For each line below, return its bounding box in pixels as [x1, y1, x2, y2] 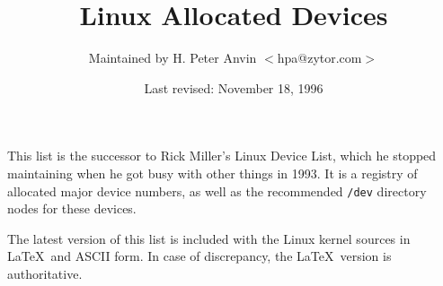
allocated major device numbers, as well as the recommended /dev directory [7, 181, 427, 200]
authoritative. [7, 264, 83, 282]
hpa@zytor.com [277, 48, 362, 67]
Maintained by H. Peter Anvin [88, 48, 257, 67]
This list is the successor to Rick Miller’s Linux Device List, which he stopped [7, 146, 437, 165]
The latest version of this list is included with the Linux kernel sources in [7, 229, 411, 247]
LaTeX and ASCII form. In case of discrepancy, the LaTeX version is [7, 247, 392, 265]
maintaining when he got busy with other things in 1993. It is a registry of [7, 163, 418, 182]
